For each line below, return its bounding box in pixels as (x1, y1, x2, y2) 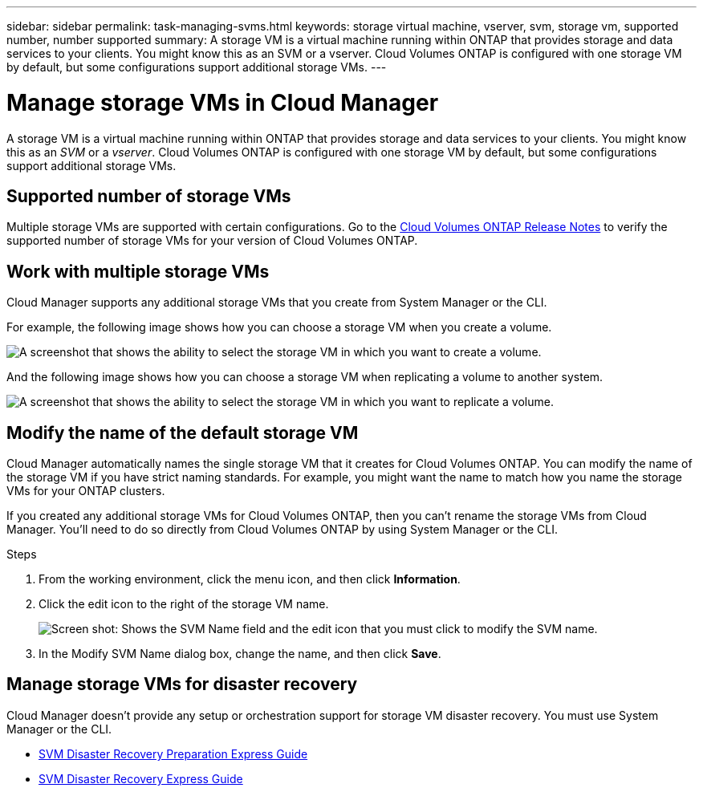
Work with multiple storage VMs (6, 261, 270, 282)
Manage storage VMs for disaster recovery (6, 674, 358, 695)
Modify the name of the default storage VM (6, 422, 359, 443)
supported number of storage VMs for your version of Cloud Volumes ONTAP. (6, 234, 418, 248)
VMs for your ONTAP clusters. (6, 484, 165, 498)
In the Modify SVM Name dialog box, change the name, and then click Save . (39, 647, 441, 661)
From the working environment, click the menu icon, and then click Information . (39, 572, 461, 587)
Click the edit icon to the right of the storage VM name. (39, 597, 329, 611)
